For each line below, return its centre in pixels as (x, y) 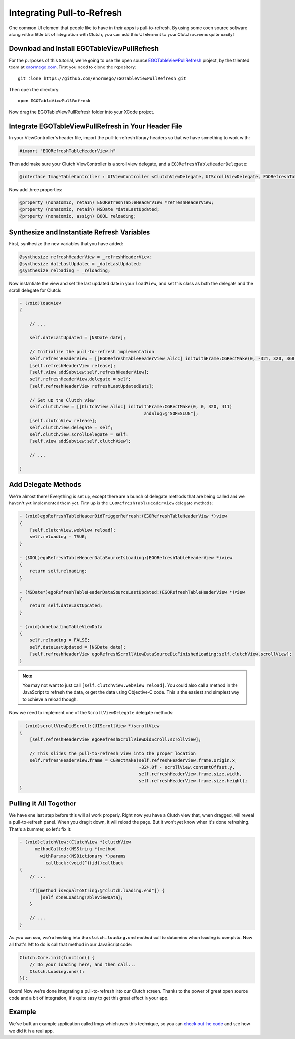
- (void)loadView (40, 303)
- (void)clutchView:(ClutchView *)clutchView (75, 842)
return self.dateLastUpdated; (66, 606)
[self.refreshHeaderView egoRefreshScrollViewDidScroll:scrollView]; (115, 739)
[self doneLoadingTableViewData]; (82, 897)
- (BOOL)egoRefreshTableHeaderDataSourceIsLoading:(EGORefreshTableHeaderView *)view (126, 557)
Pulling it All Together (43, 803)
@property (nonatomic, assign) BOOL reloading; (78, 216)
